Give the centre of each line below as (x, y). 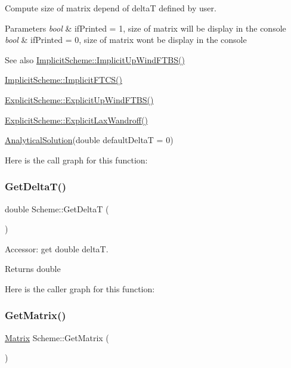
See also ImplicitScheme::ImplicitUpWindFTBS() (95, 59)
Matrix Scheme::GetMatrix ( (57, 337)
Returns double (33, 269)
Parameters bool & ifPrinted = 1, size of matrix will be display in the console (145, 28)
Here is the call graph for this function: (76, 160)
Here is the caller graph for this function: (80, 288)
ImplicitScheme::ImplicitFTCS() (64, 80)
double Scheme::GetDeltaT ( (57, 208)
